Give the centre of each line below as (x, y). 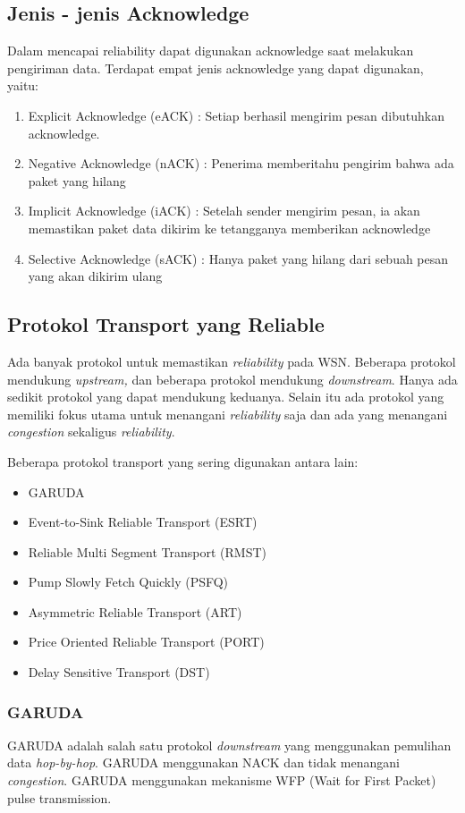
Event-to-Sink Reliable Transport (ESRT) (143, 522)
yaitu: (23, 85)
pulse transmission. (59, 797)
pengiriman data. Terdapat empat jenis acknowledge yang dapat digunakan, (216, 68)
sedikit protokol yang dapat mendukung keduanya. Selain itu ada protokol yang (226, 397)
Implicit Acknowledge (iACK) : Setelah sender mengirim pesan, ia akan (224, 211)
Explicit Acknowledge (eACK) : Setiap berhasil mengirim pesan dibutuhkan (236, 115)
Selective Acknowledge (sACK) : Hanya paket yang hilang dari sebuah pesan (238, 258)
